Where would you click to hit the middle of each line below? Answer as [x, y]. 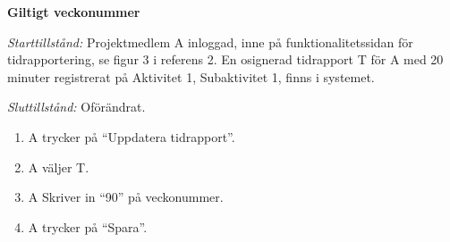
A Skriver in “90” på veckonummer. [126, 197]
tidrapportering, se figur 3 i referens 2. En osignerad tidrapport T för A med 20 [225, 59]
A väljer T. [59, 167]
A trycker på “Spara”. [88, 226]
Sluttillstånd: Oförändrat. [76, 107]
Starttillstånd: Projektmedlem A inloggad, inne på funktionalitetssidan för [210, 42]
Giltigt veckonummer [74, 12]
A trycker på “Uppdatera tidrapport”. [132, 136]
